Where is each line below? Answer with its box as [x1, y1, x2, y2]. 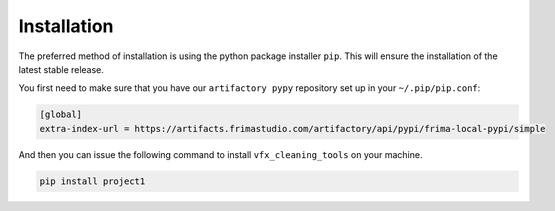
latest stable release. [18, 63, 105, 75]
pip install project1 [39, 175, 146, 187]
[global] [39, 109, 83, 120]
